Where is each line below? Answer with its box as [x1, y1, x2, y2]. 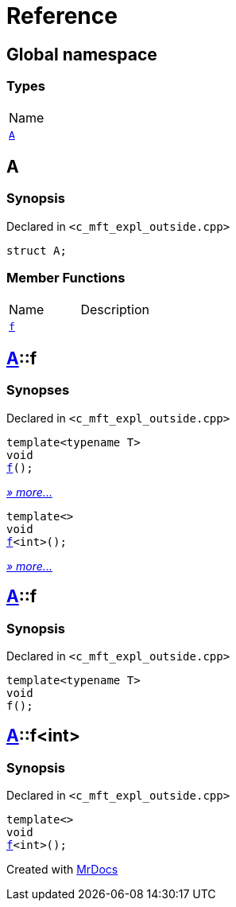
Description [80, 301, 149, 317]
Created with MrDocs [6, 862, 118, 877]
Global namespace [6, 44, 157, 64]
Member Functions [6, 270, 126, 286]
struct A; [6, 243, 67, 257]
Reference [6, 2, 118, 29]
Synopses [6, 382, 70, 399]
